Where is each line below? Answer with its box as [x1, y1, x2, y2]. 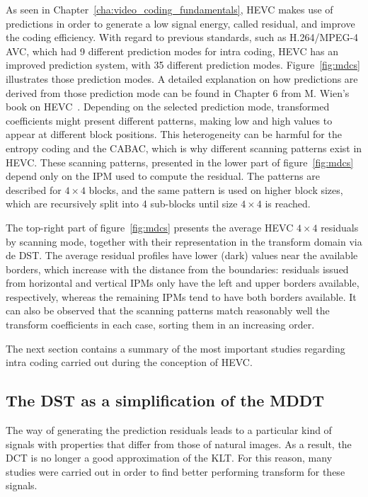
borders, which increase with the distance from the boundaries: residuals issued [6, 261, 349, 276]
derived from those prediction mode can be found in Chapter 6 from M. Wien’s [6, 85, 350, 100]
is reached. [265, 196, 311, 211]
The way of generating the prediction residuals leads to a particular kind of [6, 423, 332, 438]
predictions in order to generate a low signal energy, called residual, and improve [6, 16, 355, 30]
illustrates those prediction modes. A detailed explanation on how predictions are [6, 71, 358, 86]
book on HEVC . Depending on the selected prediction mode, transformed [6, 99, 330, 114]
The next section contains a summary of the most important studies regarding [6, 341, 345, 355]
